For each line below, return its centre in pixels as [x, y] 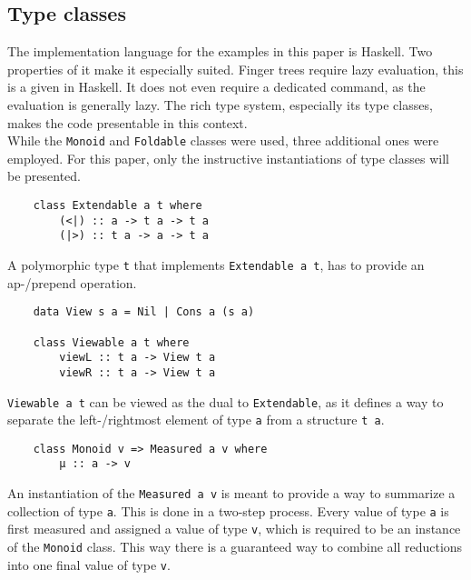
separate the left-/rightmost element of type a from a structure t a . [196, 420]
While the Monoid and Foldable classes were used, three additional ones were [223, 140]
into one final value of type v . [89, 564]
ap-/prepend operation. [72, 282]
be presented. [44, 176]
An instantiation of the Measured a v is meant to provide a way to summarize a [231, 493]
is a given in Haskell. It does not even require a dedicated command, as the [216, 87]
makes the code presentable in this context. [128, 122]
